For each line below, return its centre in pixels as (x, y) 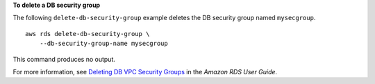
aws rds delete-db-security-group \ (87, 34)
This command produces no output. (64, 59)
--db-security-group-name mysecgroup (103, 44)
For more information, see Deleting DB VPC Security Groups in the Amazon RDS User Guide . (145, 72)
